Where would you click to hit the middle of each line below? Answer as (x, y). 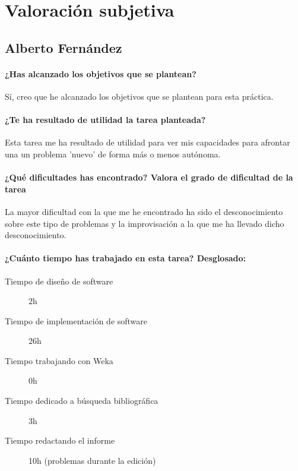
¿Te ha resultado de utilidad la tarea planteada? (105, 120)
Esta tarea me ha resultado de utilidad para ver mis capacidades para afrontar (148, 142)
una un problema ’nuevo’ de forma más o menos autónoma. (113, 154)
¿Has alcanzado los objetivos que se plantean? (101, 73)
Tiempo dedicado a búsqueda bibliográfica (82, 401)
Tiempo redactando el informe (60, 440)
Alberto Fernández (64, 47)
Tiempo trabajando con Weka (59, 360)
